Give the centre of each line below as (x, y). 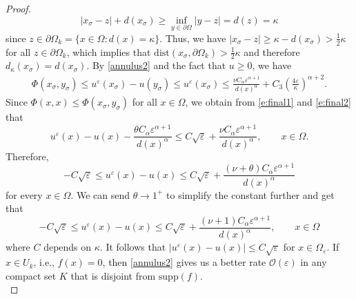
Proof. (18, 8)
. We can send (100, 194)
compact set (31, 275)
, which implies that (109, 51)
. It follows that (133, 247)
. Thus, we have (193, 38)
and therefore (272, 51)
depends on (68, 247)
